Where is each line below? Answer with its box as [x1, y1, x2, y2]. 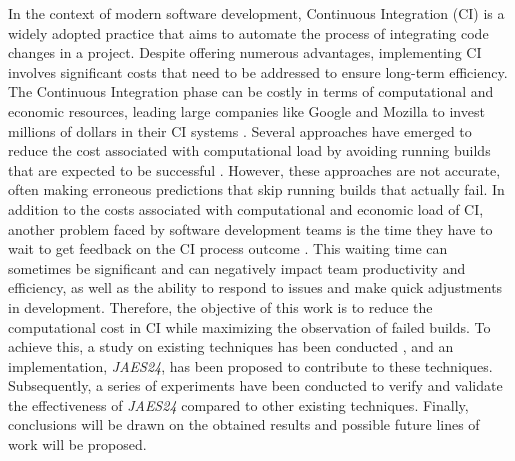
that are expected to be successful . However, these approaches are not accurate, [8, 159, 501, 180]
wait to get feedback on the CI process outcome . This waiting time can [8, 238, 448, 259]
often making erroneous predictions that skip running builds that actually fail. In [8, 179, 505, 200]
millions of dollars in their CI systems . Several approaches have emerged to [8, 120, 472, 141]
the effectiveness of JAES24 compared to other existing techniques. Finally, [8, 394, 469, 415]
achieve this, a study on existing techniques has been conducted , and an [8, 336, 454, 357]
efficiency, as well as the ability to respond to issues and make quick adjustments [8, 277, 503, 298]
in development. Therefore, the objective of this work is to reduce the [8, 296, 433, 317]
